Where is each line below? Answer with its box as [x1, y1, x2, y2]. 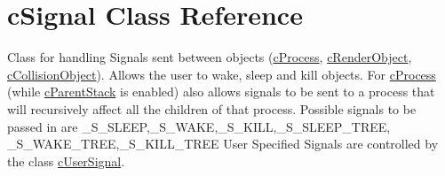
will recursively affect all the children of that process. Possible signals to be [7, 99, 417, 118]
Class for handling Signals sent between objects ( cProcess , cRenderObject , [7, 48, 412, 66]
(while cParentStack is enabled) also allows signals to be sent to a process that [7, 82, 435, 101]
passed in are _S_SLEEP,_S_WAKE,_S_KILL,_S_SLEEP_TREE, [7, 117, 391, 135]
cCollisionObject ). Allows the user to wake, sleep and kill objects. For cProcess [7, 65, 436, 83]
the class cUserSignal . [7, 151, 125, 170]
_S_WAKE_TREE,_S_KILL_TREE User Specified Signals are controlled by [7, 134, 439, 153]
